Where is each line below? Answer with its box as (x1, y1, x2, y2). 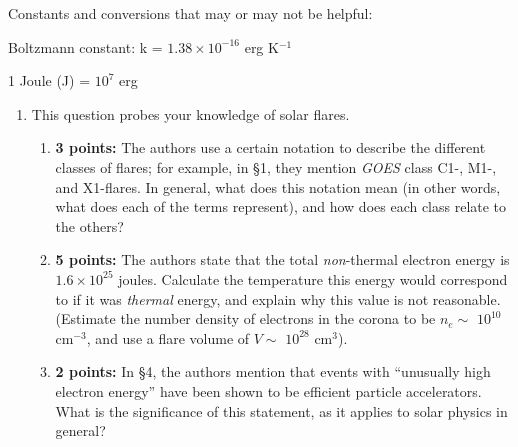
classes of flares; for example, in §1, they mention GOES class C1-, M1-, (55, 156, 497, 177)
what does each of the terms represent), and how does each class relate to (55, 196, 507, 217)
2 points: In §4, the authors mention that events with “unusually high (55, 361, 491, 382)
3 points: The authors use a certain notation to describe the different (55, 137, 486, 158)
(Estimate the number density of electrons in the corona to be (55, 308, 436, 329)
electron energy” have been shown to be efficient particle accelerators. (55, 380, 482, 401)
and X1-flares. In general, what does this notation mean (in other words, (55, 176, 501, 197)
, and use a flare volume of (86, 327, 250, 348)
